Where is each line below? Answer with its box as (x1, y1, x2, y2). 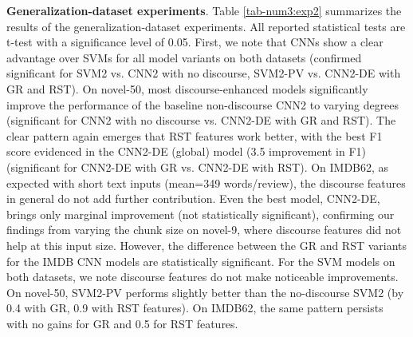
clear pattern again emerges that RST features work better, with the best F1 (6, 127, 383, 144)
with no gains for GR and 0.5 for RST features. (6, 315, 238, 331)
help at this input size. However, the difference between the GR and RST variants (6, 236, 407, 253)
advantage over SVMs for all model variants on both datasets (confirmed (6, 49, 362, 65)
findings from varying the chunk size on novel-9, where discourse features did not (6, 221, 402, 238)
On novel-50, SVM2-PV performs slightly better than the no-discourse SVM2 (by (6, 283, 404, 300)
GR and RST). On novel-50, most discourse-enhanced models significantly (6, 80, 368, 97)
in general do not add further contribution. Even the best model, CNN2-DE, (6, 190, 380, 207)
